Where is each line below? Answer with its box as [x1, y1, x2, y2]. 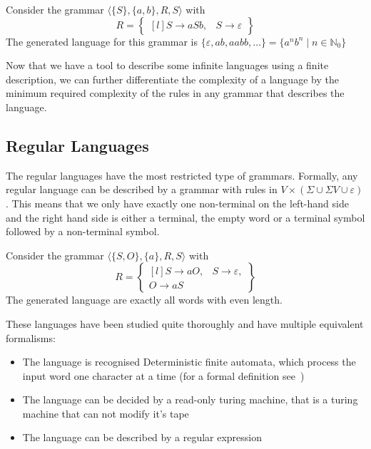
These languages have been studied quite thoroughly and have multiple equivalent [6, 316, 364, 331]
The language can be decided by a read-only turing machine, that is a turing [22, 392, 358, 407]
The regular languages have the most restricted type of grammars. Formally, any [6, 167, 358, 182]
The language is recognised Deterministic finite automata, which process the [22, 354, 356, 369]
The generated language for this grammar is [6, 33, 198, 48]
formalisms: [6, 330, 56, 345]
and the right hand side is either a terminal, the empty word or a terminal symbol [6, 210, 365, 224]
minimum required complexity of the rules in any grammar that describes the [6, 86, 345, 100]
